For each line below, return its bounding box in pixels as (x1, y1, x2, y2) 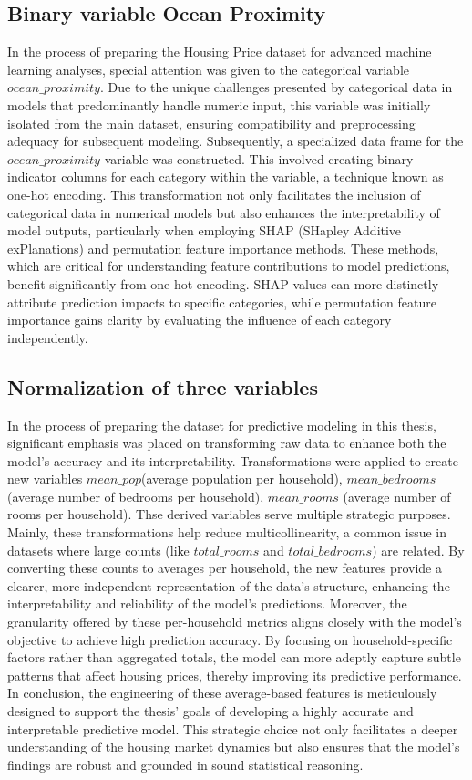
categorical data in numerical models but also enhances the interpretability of (7, 203, 440, 222)
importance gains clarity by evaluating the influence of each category (7, 310, 392, 329)
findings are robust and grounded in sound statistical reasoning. (7, 754, 364, 774)
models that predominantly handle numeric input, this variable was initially (7, 95, 431, 114)
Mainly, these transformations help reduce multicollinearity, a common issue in (7, 523, 447, 542)
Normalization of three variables (7, 372, 318, 400)
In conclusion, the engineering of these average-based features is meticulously (7, 683, 437, 702)
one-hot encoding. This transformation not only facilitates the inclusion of (7, 184, 421, 203)
